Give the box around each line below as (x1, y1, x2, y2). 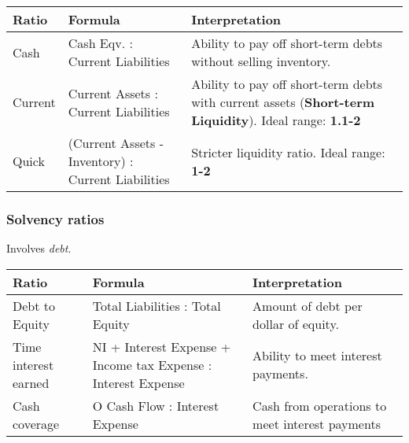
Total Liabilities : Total (92, 296, 221, 315)
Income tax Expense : (92, 355, 212, 374)
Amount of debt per (252, 296, 363, 315)
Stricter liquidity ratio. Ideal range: (191, 142, 385, 161)
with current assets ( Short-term (191, 93, 375, 111)
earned (13, 373, 50, 392)
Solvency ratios (6, 209, 105, 228)
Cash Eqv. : (68, 34, 133, 52)
